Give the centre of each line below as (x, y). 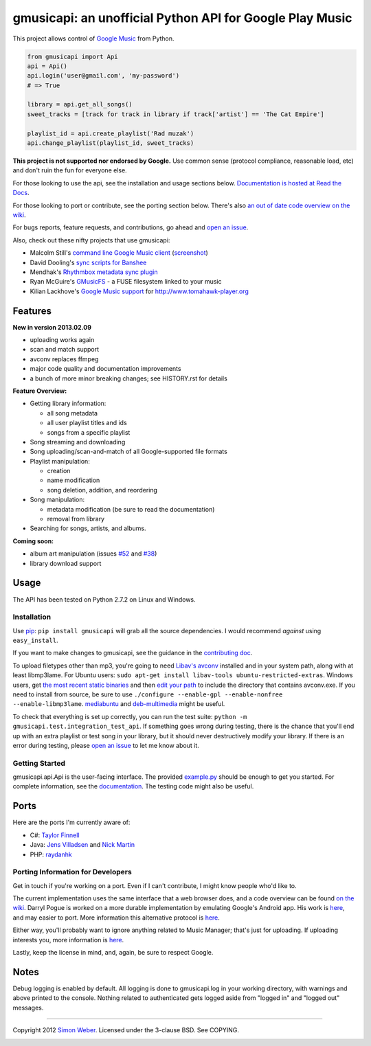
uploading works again (62, 340)
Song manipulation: (57, 500)
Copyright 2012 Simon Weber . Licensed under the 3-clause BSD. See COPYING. (126, 1030)
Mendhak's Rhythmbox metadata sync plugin (94, 272)
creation (59, 471)
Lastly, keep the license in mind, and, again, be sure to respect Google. (113, 953)
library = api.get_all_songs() (80, 104)
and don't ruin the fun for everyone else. (70, 170)
